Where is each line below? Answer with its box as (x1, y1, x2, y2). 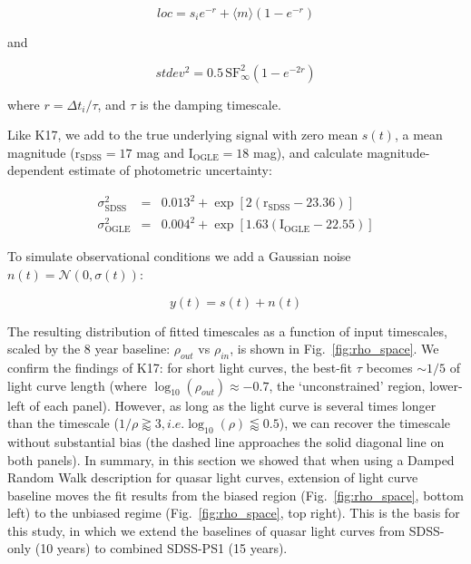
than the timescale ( (7, 413, 119, 433)
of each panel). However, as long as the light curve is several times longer (29, 395, 437, 414)
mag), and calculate (252, 142, 363, 161)
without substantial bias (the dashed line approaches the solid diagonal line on (7, 432, 445, 451)
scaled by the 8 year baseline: (7, 339, 171, 358)
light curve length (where (7, 375, 147, 394)
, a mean (394, 125, 443, 144)
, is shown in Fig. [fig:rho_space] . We (230, 339, 439, 358)
